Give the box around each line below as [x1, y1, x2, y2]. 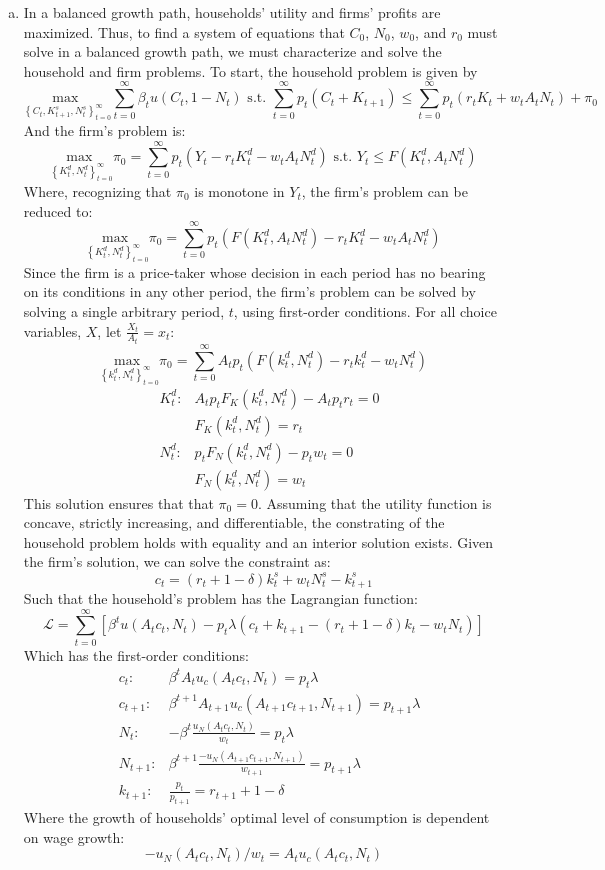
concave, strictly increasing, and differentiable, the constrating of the [23, 512, 445, 533]
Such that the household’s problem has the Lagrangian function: [23, 587, 418, 608]
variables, [23, 320, 82, 341]
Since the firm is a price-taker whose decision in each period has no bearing [23, 261, 486, 282]
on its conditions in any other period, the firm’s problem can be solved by [23, 281, 476, 302]
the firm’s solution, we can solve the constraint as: [23, 551, 331, 572]
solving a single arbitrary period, [23, 300, 225, 321]
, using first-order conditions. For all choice [233, 300, 497, 321]
